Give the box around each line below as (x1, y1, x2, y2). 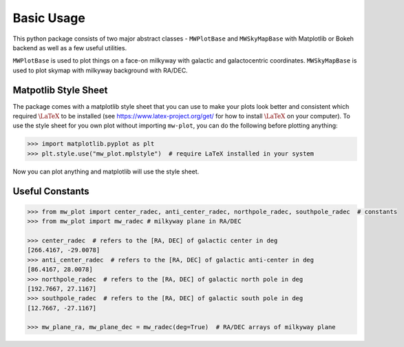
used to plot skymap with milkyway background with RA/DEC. (12, 66, 189, 74)
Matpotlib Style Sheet (12, 84, 108, 96)
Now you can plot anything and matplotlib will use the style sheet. (12, 167, 200, 176)
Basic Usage (12, 10, 85, 25)
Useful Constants (12, 185, 89, 197)
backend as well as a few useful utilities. (12, 43, 127, 52)
